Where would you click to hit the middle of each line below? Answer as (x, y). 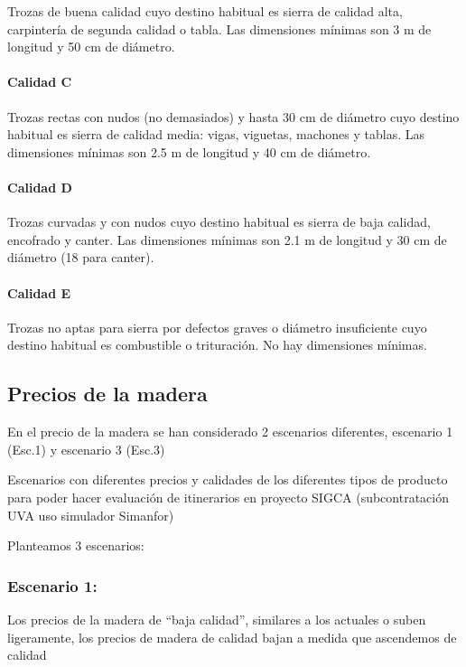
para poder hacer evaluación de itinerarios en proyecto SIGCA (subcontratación (228, 497)
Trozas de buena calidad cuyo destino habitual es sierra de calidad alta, (205, 11)
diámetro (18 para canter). (81, 257)
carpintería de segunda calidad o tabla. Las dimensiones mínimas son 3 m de (219, 28)
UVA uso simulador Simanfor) (91, 515)
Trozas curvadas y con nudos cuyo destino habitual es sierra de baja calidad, (219, 222)
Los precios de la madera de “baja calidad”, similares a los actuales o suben (217, 619)
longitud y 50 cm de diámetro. (91, 47)
